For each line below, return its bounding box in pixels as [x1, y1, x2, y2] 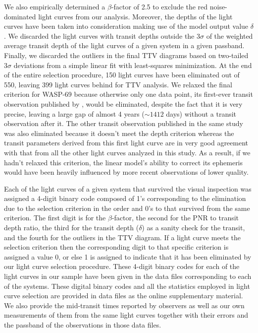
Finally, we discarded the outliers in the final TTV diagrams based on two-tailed [4, 50, 249, 60]
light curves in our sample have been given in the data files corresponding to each [4, 271, 252, 281]
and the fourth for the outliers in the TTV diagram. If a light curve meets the [4, 232, 241, 242]
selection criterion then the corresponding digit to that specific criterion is [4, 242, 229, 252]
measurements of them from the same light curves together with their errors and [4, 310, 248, 320]
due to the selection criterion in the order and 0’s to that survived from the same [4, 202, 250, 213]
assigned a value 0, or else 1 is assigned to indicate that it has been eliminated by [4, 251, 252, 262]
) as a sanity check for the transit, [142, 222, 245, 233]
